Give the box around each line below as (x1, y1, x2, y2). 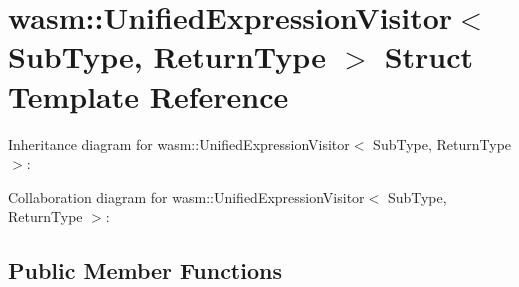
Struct (384, 36, 474, 77)
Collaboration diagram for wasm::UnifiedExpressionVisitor (8, 186, 365, 207)
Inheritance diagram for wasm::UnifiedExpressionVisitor (8, 133, 350, 154)
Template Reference (8, 75, 289, 116)
